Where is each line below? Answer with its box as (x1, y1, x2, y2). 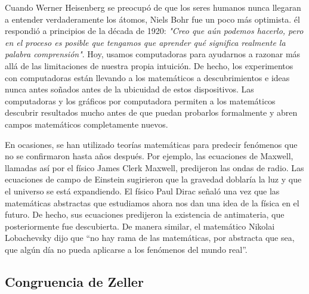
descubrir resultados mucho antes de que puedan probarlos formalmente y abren (5, 106, 298, 119)
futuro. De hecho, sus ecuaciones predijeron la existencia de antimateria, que (5, 208, 285, 221)
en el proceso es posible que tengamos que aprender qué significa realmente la (5, 36, 286, 48)
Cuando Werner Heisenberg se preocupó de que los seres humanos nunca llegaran (5, 1, 301, 13)
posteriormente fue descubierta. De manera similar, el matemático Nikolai (5, 219, 275, 232)
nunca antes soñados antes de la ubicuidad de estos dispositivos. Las (5, 83, 254, 95)
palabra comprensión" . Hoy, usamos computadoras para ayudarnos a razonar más (5, 48, 301, 60)
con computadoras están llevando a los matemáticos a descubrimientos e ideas (5, 71, 290, 83)
